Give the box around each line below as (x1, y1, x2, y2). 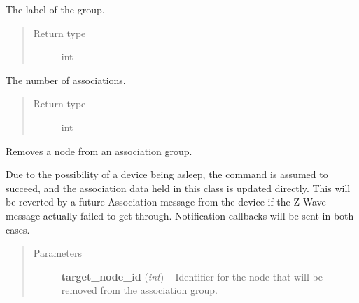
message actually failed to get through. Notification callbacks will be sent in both (6, 208, 354, 222)
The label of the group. (6, 2, 105, 16)
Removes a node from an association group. (6, 143, 192, 158)
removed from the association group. (61, 283, 218, 297)
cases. (6, 222, 30, 236)
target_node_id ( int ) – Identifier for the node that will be (61, 269, 323, 283)
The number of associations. (6, 72, 126, 87)
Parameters (33, 245, 82, 260)
